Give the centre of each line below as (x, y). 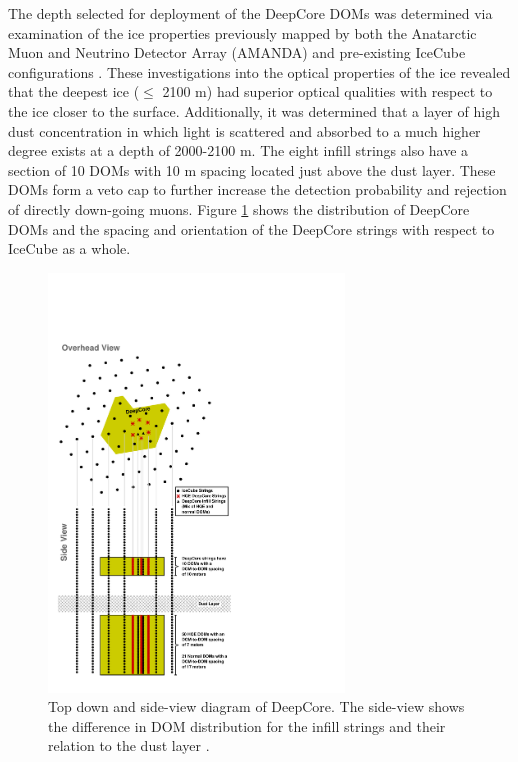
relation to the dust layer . (129, 745)
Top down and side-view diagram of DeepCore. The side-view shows (256, 706)
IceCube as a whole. (69, 248)
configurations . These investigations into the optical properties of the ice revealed (259, 71)
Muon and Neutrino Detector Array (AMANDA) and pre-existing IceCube (237, 52)
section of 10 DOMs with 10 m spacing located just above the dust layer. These (252, 169)
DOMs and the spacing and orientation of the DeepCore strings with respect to (251, 228)
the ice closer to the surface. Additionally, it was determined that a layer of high (254, 110)
